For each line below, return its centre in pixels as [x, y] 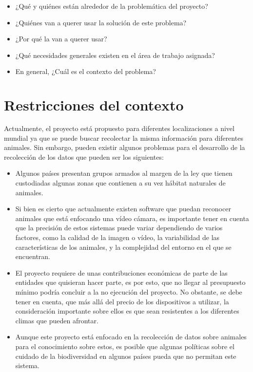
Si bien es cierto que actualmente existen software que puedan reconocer [123, 209]
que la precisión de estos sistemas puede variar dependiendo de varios [119, 228]
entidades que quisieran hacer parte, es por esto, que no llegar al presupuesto [130, 282]
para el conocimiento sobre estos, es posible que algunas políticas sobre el [125, 346]
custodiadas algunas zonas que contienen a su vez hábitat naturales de [120, 183]
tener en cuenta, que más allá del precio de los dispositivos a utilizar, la [122, 301]
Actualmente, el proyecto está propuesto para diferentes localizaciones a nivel [119, 128]
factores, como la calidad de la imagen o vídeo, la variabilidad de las [117, 237]
